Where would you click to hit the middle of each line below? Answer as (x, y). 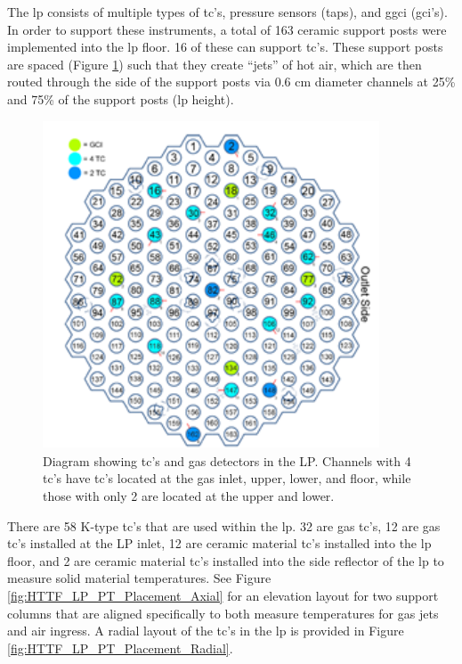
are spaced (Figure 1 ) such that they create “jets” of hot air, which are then (215, 64)
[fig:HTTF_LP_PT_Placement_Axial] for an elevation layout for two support (223, 595)
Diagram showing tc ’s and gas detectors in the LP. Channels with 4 (227, 460)
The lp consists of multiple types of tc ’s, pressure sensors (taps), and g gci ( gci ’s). (227, 12)
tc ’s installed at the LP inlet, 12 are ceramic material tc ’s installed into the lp (219, 543)
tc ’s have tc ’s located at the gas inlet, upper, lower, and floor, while (227, 478)
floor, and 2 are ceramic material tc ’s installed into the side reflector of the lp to (226, 560)
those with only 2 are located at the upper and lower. (189, 495)
